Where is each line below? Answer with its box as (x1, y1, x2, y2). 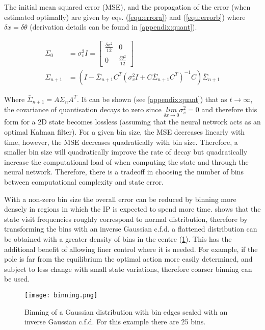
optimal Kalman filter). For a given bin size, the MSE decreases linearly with (4, 126, 245, 137)
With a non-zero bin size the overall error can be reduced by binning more (4, 193, 236, 204)
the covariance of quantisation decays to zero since (4, 104, 162, 115)
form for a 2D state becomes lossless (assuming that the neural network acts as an (4, 116, 261, 127)
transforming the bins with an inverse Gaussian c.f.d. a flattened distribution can (4, 223, 257, 234)
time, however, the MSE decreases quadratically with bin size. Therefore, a (4, 136, 238, 147)
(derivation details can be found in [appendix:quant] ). (30, 21, 197, 32)
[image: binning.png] (24, 291, 98, 299)
